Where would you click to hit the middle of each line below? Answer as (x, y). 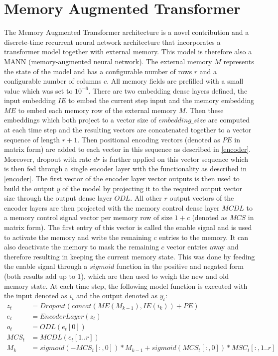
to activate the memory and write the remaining (78, 237)
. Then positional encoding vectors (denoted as (149, 139)
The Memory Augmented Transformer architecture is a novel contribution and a (127, 32)
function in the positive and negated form (180, 266)
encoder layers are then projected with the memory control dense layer (112, 207)
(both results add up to (40, 276)
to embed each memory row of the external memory (97, 110)
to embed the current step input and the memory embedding (161, 100)
